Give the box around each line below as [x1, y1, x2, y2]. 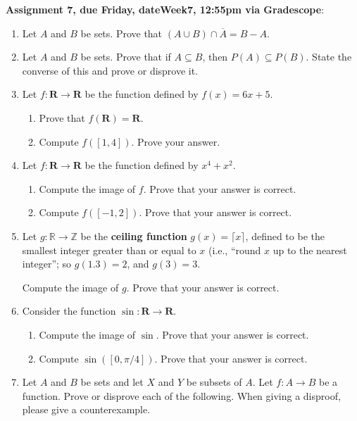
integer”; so [22, 256, 72, 271]
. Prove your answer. [131, 134, 220, 149]
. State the [306, 49, 352, 64]
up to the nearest [273, 242, 347, 257]
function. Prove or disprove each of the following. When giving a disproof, [22, 388, 341, 403]
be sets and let [80, 375, 144, 389]
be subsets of [186, 375, 242, 389]
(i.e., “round [208, 242, 261, 257]
